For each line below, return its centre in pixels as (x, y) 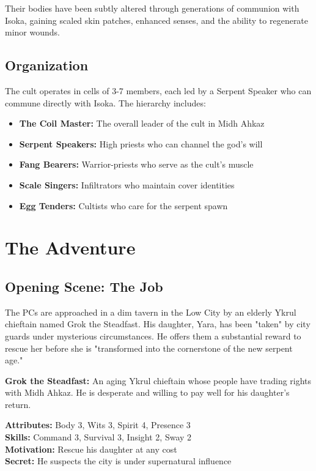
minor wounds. (32, 32)
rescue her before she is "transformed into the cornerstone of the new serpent (149, 348)
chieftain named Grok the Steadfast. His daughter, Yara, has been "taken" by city (158, 324)
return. (18, 404)
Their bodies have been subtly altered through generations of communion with (152, 8)
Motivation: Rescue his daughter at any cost (91, 449)
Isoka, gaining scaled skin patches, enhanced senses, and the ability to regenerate (157, 20)
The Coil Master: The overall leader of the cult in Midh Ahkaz (142, 123)
